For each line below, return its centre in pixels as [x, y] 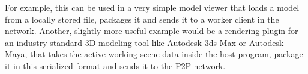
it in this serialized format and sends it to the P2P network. [115, 65]
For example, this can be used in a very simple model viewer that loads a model [152, 7]
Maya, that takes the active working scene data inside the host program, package [154, 54]
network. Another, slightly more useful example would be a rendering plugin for [152, 31]
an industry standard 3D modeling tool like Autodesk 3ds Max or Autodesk [144, 42]
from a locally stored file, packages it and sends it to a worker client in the [142, 19]
